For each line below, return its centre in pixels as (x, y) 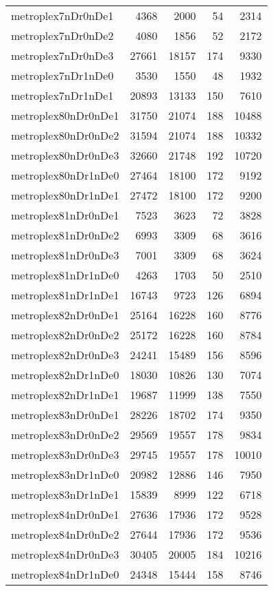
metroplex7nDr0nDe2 (62, 35)
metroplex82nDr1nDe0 (65, 375)
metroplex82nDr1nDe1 (65, 395)
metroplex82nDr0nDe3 (65, 355)
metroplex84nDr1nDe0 (65, 574)
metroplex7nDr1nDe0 (62, 75)
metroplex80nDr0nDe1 (65, 115)
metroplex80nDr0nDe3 (65, 155)
